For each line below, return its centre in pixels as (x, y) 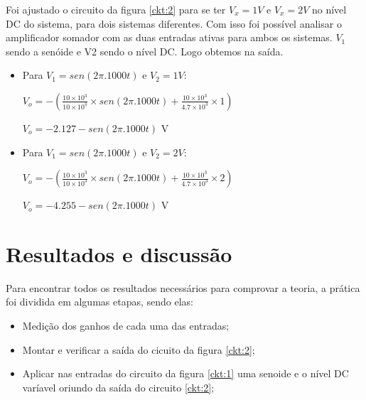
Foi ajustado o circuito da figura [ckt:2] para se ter (116, 9)
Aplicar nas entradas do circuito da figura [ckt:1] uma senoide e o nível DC (185, 373)
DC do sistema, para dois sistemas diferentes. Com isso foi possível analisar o (174, 23)
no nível (329, 9)
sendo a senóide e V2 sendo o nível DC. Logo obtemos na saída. (145, 51)
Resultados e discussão (119, 253)
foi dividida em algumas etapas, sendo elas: (99, 302)
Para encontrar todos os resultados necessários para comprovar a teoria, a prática (183, 287)
